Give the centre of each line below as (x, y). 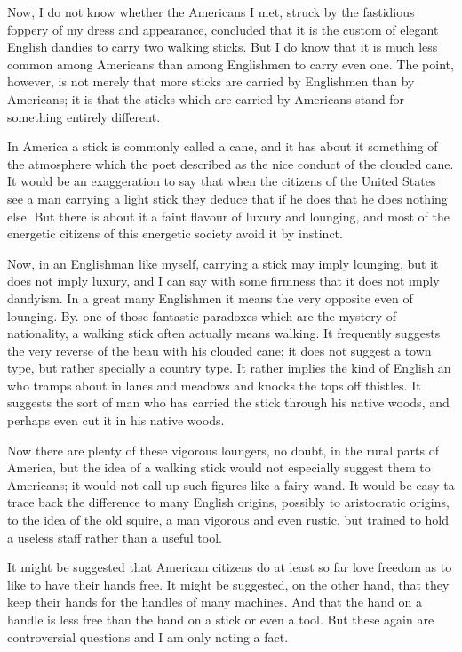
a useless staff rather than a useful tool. (115, 537)
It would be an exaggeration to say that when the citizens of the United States (222, 181)
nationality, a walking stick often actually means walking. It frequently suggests (224, 333)
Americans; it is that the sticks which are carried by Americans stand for (206, 98)
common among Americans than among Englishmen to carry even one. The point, (231, 64)
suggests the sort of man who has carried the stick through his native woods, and (228, 402)
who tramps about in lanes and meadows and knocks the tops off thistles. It (214, 385)
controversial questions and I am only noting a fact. (148, 636)
